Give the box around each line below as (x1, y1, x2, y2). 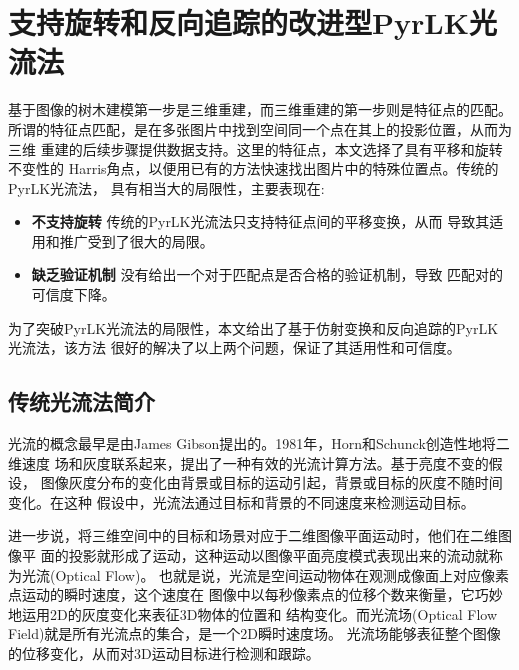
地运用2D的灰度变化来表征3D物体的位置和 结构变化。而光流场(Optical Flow (8, 603, 498, 624)
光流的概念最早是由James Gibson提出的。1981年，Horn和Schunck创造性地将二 (8, 433, 510, 454)
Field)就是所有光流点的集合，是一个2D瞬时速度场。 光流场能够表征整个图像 (8, 623, 501, 644)
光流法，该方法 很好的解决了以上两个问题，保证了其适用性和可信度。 (8, 337, 461, 358)
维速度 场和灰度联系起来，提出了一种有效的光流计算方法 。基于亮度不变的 (8, 452, 489, 473)
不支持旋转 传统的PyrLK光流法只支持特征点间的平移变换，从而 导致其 (31, 211, 490, 232)
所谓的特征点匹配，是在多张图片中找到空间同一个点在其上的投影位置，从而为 (8, 118, 512, 139)
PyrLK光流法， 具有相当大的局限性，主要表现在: (8, 177, 325, 198)
